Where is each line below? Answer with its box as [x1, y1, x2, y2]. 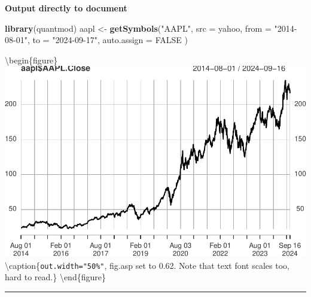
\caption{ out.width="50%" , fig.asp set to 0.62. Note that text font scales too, [5, 259, 289, 271]
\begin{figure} [5, 53, 58, 66]
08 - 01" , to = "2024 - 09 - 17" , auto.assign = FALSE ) [5, 34, 188, 46]
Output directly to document [5, 2, 127, 14]
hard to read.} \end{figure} [5, 271, 106, 283]
